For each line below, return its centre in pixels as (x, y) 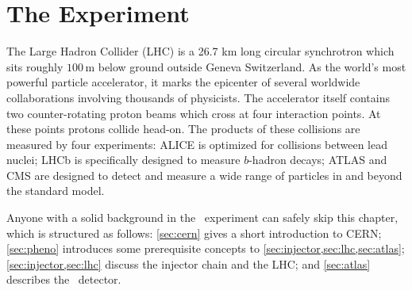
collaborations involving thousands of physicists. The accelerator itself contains (198, 97)
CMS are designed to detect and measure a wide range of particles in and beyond (204, 175)
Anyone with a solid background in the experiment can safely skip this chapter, (202, 217)
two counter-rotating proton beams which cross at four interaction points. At (194, 113)
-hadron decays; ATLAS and (318, 160)
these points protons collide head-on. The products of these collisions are (183, 129)
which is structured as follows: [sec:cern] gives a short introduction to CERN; (194, 233)
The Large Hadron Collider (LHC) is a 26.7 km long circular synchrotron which (200, 51)
